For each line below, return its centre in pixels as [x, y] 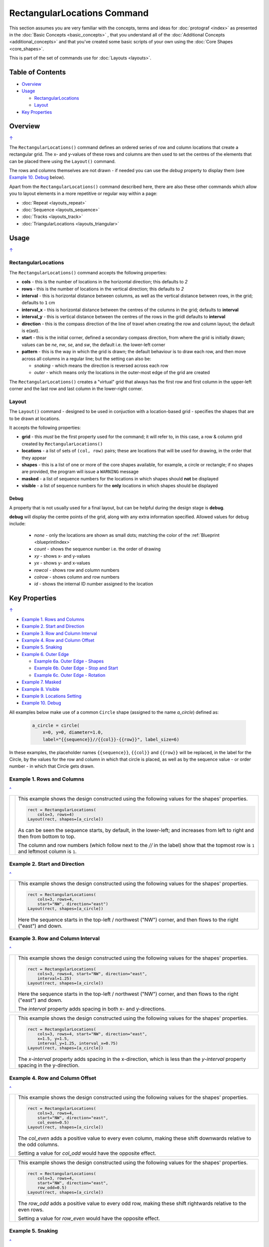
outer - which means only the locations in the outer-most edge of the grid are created [122, 373]
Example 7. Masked [42, 682]
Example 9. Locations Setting [52, 696]
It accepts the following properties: [45, 427]
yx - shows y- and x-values [62, 563]
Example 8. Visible [41, 689]
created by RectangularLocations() [62, 443]
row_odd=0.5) [52, 1188]
